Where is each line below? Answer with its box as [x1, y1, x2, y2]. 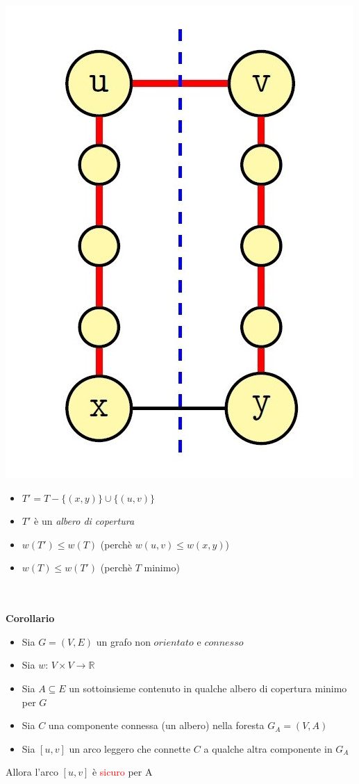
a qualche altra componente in [203, 741, 333, 756]
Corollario [6, 611, 55, 626]
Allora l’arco [6, 765, 58, 779]
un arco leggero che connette [69, 741, 191, 756]
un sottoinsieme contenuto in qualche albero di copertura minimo [69, 680, 347, 695]
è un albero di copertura [34, 514, 135, 528]
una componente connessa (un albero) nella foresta [48, 718, 265, 733]
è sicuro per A [92, 765, 153, 779]
